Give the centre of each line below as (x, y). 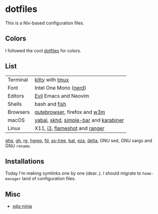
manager (13, 179)
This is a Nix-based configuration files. (45, 23)
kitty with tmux (52, 80)
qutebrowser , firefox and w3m (70, 112)
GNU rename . (18, 146)
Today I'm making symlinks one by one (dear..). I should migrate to (73, 173)
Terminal (18, 80)
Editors (16, 96)
